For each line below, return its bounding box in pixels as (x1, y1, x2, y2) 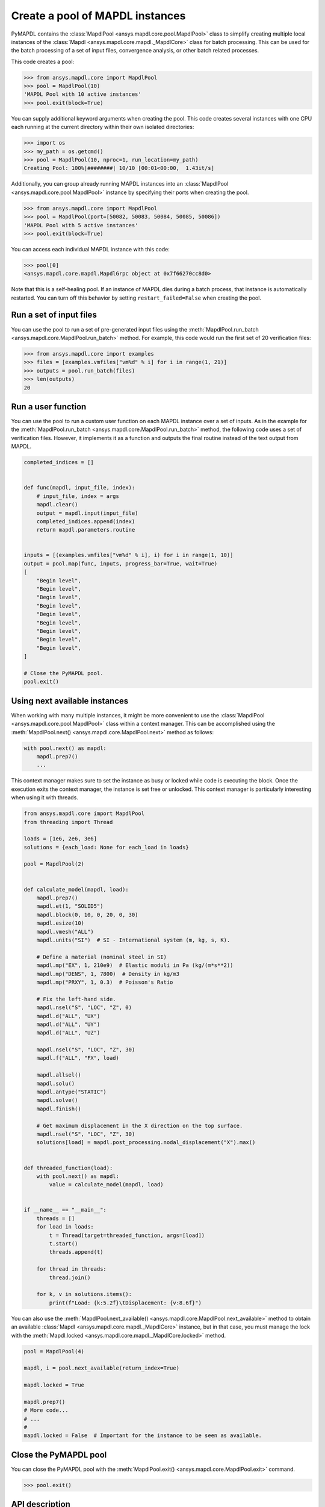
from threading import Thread (23, 819, 113, 825)
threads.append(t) (49, 1248, 104, 1256)
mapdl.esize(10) (36, 920, 84, 927)
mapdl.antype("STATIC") (36, 1089, 107, 1095)
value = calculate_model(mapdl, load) (49, 1181, 164, 1188)
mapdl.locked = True (23, 1382, 84, 1389)
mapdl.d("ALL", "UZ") (36, 1030, 101, 1036)
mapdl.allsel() (36, 1072, 81, 1078)
